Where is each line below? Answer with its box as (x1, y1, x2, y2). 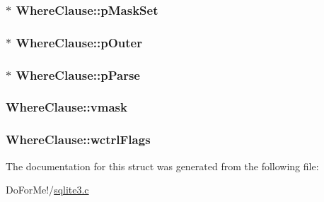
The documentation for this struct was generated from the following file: (6, 158, 319, 173)
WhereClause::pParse (16, 66, 140, 83)
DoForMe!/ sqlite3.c (6, 182, 89, 197)
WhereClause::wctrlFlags (6, 131, 151, 148)
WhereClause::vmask (6, 98, 127, 116)
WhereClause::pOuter (16, 33, 142, 51)
